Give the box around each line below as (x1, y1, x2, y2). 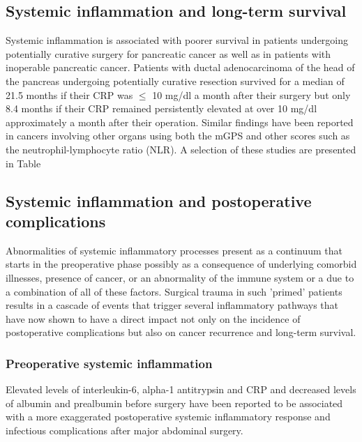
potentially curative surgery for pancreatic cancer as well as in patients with (6, 46, 331, 61)
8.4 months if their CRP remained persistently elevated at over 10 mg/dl (6, 101, 317, 116)
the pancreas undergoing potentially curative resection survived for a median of (6, 73, 345, 88)
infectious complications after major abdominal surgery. (6, 422, 243, 437)
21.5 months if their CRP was (6, 87, 133, 102)
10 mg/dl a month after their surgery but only (152, 87, 351, 102)
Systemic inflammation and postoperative (6, 190, 312, 211)
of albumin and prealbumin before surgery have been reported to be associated (6, 395, 343, 410)
